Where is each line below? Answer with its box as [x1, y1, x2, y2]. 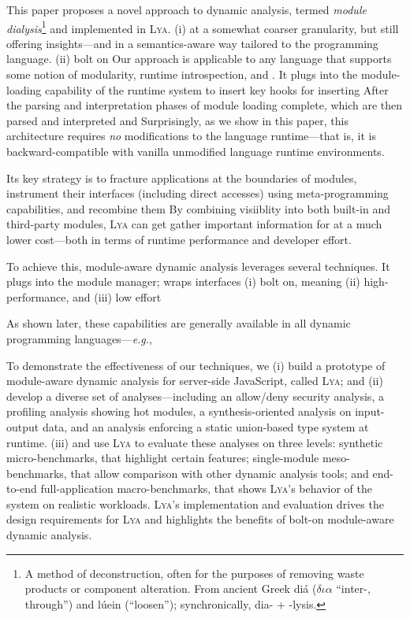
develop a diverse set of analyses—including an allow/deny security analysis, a [6, 387, 384, 404]
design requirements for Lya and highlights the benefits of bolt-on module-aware [6, 511, 394, 527]
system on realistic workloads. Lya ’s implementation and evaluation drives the [6, 495, 384, 512]
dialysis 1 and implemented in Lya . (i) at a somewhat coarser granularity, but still [6, 17, 399, 36]
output [6, 418, 39, 435]
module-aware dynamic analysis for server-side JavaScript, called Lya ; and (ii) [6, 372, 383, 389]
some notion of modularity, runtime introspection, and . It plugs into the [6, 66, 358, 83]
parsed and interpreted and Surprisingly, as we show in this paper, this [6, 112, 348, 128]
